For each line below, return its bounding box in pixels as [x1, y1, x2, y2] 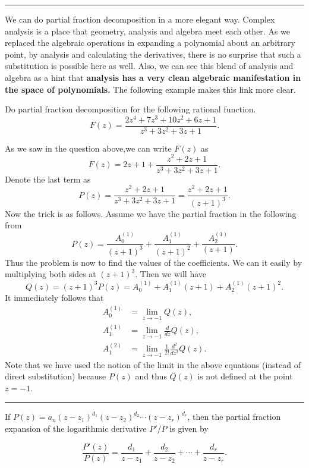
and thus [135, 370, 167, 382]
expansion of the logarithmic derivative [5, 422, 147, 435]
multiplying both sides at [5, 268, 96, 280]
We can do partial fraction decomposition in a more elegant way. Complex [5, 13, 275, 25]
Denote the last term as [5, 172, 91, 185]
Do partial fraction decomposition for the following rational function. [5, 103, 256, 115]
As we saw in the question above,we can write [5, 142, 172, 154]
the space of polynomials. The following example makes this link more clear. [5, 83, 296, 95]
